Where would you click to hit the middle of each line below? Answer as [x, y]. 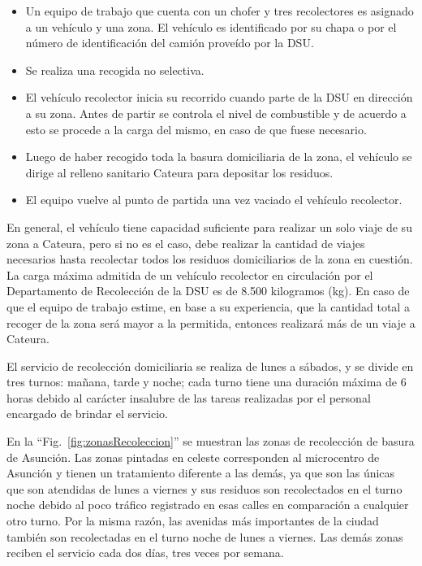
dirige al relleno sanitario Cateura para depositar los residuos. [179, 172]
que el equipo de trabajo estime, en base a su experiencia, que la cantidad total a [208, 306]
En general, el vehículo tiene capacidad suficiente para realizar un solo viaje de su [209, 226]
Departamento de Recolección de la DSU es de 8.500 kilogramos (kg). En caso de [208, 291]
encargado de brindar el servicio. [87, 414]
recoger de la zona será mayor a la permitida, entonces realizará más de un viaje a [211, 322]
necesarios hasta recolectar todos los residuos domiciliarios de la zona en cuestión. [210, 259]
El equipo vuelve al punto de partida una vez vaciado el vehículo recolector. [214, 200]
